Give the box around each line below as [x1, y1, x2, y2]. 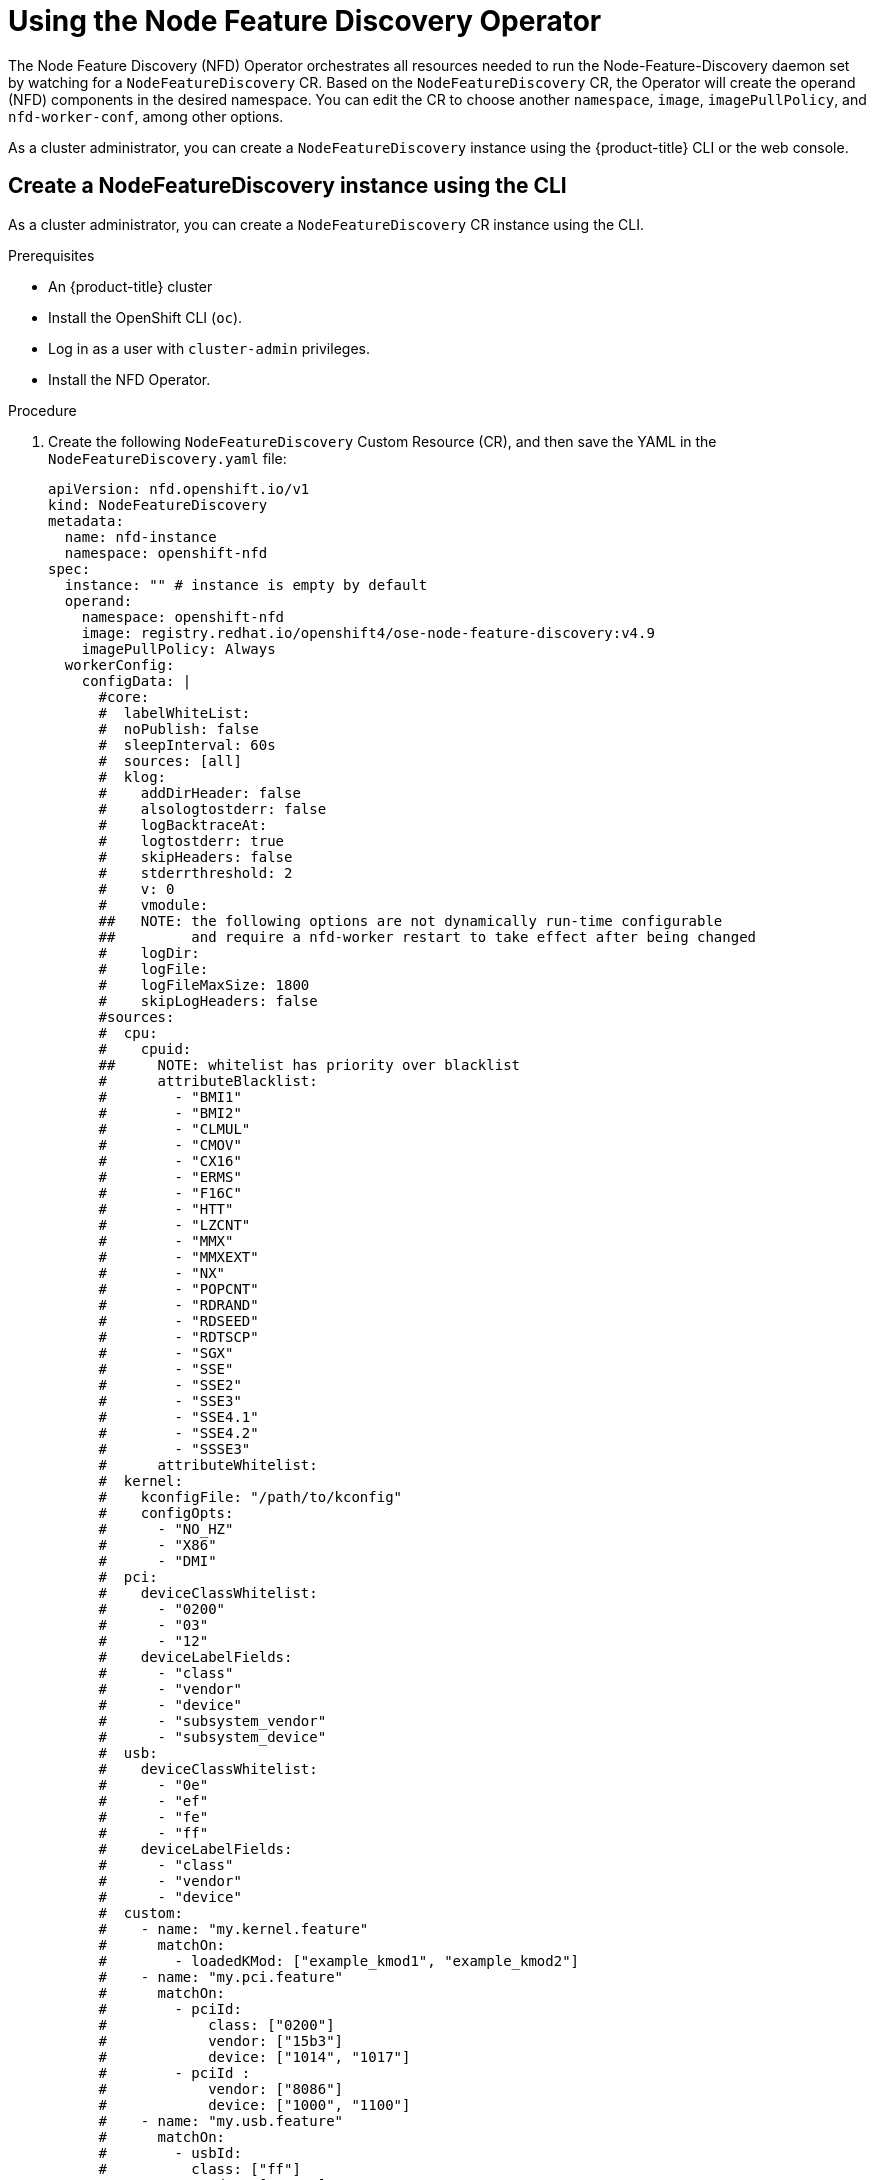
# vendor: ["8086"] [98, 2080, 344, 2097]
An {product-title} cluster [48, 277, 213, 295]
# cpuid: [98, 1040, 192, 1057]
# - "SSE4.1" [98, 1408, 259, 1425]
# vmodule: [98, 896, 209, 913]
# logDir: [98, 944, 200, 961]
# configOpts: [98, 1504, 234, 1521]
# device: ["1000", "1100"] [98, 2096, 411, 2113]
